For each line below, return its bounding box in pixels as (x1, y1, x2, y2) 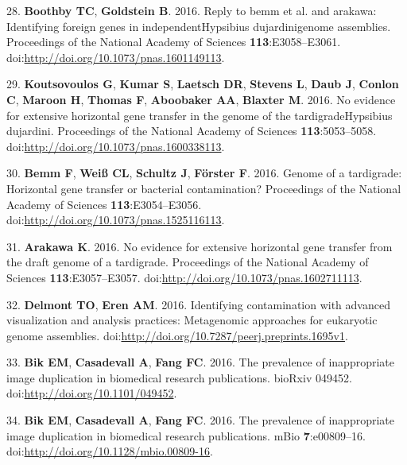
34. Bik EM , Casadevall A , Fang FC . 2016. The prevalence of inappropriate (6, 412, 394, 428)
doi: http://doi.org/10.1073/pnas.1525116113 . (6, 211, 225, 228)
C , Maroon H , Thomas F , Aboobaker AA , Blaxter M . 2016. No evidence (6, 91, 396, 107)
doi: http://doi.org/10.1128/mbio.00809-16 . (6, 443, 213, 459)
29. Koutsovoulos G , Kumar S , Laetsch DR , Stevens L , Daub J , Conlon (6, 76, 399, 92)
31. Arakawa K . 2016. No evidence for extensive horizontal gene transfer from (6, 238, 393, 254)
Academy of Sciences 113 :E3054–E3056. (6, 196, 202, 212)
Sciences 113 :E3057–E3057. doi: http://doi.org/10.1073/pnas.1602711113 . (6, 269, 362, 285)
